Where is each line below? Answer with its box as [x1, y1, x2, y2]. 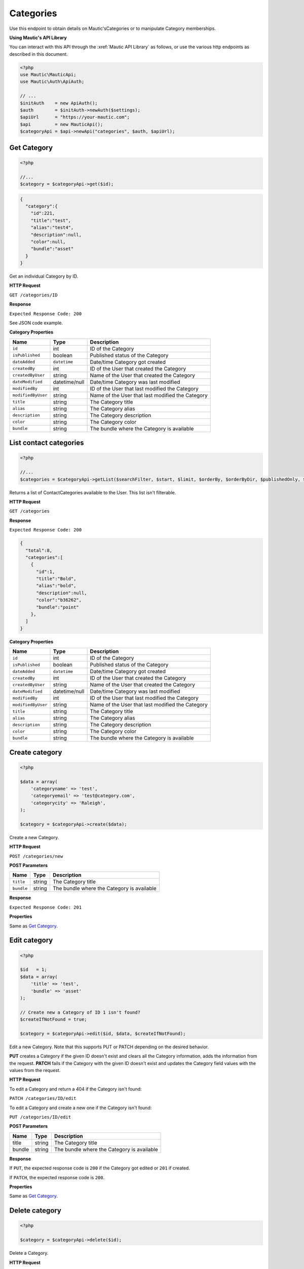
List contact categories [9, 439, 84, 447]
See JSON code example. [9, 320, 63, 326]
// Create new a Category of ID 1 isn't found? [20, 1009, 140, 1015]
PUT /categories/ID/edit [9, 1114, 71, 1120]
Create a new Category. [9, 834, 59, 840]
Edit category [9, 936, 53, 945]
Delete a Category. [9, 1250, 49, 1256]
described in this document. [9, 51, 68, 57]
